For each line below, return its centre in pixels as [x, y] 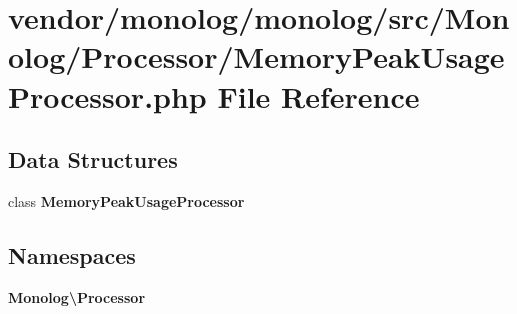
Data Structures [93, 159]
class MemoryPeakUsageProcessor [126, 200]
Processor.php [107, 95]
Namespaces [72, 254]
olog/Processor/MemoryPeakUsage [256, 56]
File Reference [318, 95]
